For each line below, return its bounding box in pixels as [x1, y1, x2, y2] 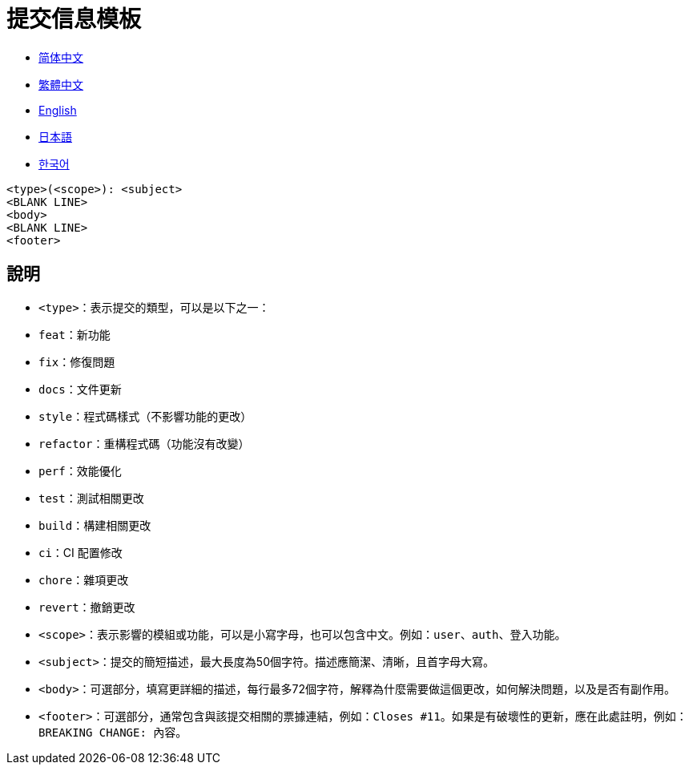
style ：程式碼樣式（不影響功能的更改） [38, 409, 252, 423]
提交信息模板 [6, 6, 142, 33]
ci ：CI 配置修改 [38, 545, 123, 559]
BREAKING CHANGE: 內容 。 [38, 725, 187, 739]
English [38, 103, 77, 117]
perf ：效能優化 [38, 463, 122, 478]
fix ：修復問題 [38, 354, 115, 369]
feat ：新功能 [38, 327, 111, 341]
